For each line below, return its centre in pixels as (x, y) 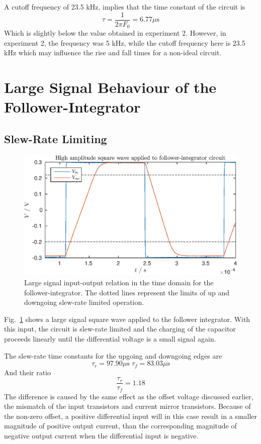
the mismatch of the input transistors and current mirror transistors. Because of (127, 406)
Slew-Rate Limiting (56, 138)
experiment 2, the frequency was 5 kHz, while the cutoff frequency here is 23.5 (125, 42)
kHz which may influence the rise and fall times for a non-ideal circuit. (113, 52)
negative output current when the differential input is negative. (101, 436)
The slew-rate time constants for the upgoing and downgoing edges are (113, 355)
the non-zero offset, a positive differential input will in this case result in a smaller (131, 416)
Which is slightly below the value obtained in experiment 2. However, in (115, 33)
